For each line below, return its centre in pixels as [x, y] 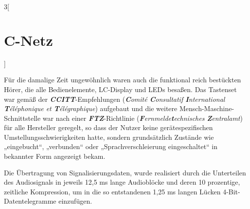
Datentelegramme [30, 201]
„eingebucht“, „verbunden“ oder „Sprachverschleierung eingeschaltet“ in [111, 146]
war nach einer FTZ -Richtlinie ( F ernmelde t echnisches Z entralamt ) [143, 118]
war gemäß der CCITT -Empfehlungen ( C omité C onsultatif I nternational [115, 99]
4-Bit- [232, 191]
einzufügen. [75, 201]
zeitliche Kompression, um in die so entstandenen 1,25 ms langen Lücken [112, 191]
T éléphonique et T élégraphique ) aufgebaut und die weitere [91, 108]
